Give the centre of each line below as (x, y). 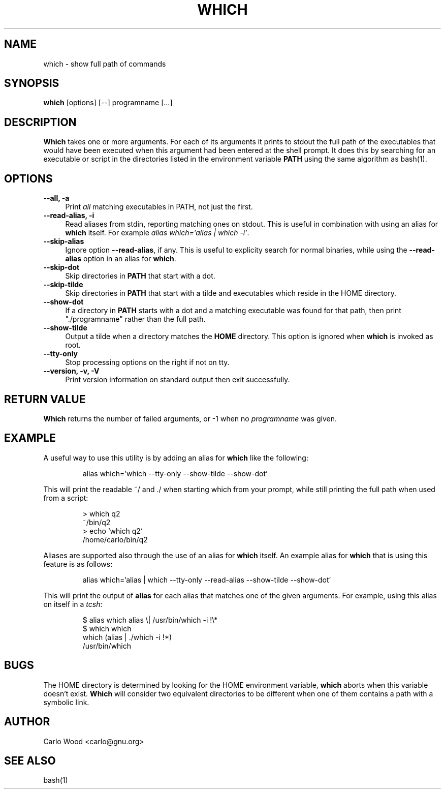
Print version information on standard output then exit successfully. (178, 380)
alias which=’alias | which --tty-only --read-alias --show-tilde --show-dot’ (207, 579)
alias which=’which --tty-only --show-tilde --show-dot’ (175, 473)
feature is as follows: (78, 564)
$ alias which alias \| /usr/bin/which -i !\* (150, 620)
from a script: (66, 498)
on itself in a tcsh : (73, 604)
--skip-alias (64, 241)
